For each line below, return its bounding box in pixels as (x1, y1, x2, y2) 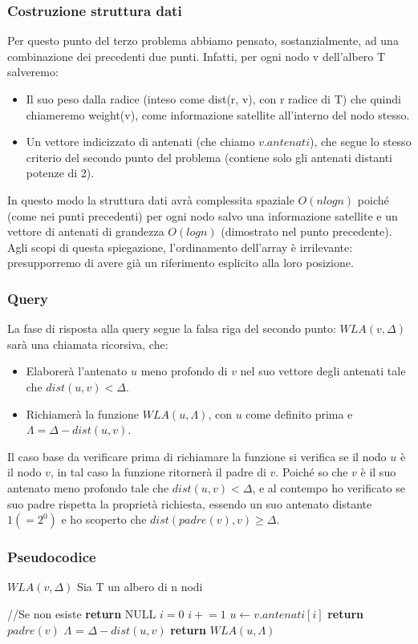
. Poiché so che (275, 464, 348, 480)
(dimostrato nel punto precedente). (221, 223, 392, 240)
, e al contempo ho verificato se (252, 479, 406, 496)
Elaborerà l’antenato (26, 363, 128, 379)
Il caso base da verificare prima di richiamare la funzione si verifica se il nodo (7, 448, 387, 464)
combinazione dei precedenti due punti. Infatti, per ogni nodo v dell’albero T (7, 47, 386, 64)
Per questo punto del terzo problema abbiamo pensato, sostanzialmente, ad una (7, 32, 399, 49)
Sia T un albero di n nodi (77, 578, 203, 595)
